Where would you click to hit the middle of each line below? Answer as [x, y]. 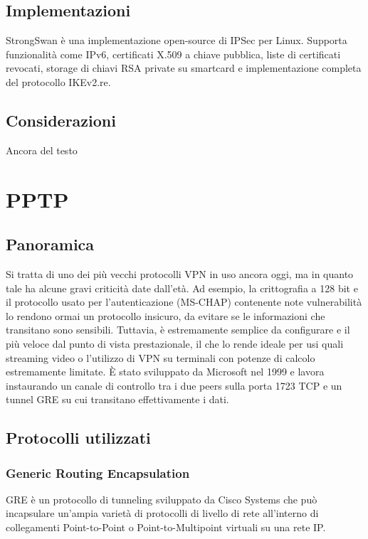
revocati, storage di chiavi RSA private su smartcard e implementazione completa [184, 68]
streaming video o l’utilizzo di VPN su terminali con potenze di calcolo [161, 357]
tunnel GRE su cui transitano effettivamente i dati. [117, 399]
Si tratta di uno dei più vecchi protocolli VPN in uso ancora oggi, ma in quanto [180, 273]
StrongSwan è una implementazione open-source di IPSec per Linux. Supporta [177, 40]
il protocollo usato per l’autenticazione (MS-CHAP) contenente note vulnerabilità [184, 302]
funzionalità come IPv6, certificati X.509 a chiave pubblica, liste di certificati [173, 54]
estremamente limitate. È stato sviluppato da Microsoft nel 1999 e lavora [165, 372]
